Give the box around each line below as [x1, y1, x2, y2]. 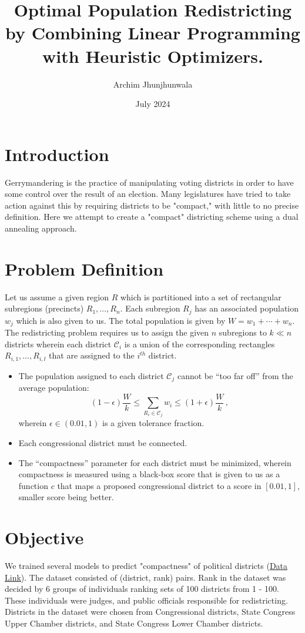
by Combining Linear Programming [5, 21, 300, 45]
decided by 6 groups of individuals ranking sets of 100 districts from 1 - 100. [5, 582, 279, 595]
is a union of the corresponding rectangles [124, 337, 275, 350]
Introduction [5, 142, 109, 166]
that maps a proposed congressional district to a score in [57, 479, 262, 491]
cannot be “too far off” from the [177, 369, 293, 381]
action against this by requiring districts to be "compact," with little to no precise [5, 199, 299, 211]
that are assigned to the [49, 349, 135, 361]
